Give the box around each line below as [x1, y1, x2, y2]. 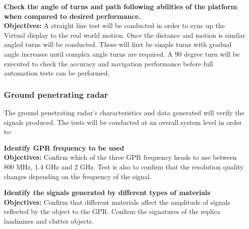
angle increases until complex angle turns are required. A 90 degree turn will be [4, 48, 240, 59]
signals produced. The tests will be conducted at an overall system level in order [4, 117, 242, 127]
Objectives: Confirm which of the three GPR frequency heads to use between [4, 152, 237, 162]
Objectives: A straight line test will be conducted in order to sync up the [4, 20, 225, 31]
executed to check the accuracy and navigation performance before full [4, 58, 213, 68]
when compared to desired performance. [4, 11, 141, 21]
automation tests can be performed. [4, 68, 110, 78]
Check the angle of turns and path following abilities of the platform [4, 1, 237, 11]
